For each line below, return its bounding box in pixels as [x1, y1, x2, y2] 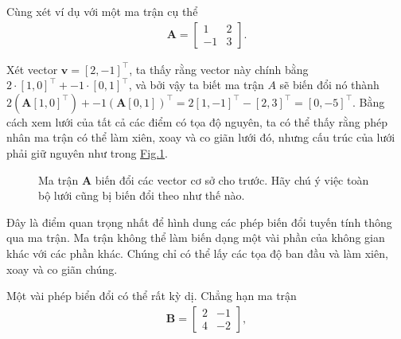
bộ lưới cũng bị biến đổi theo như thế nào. [38, 187, 245, 204]
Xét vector [6, 60, 58, 77]
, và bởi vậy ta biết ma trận [128, 76, 264, 93]
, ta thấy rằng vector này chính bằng [129, 60, 309, 77]
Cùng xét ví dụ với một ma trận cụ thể [6, 3, 198, 19]
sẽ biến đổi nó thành [279, 76, 380, 93]
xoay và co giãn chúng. [6, 260, 118, 277]
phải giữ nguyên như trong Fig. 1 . [6, 145, 168, 161]
